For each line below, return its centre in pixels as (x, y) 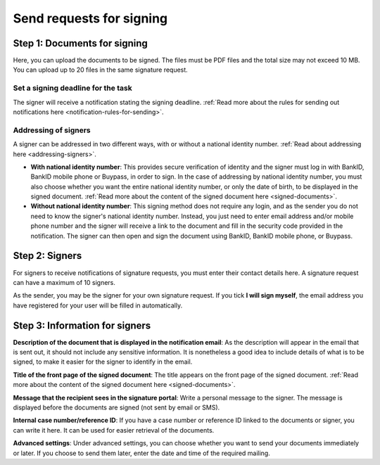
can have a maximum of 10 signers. (64, 282)
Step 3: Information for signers (82, 325)
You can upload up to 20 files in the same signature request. (100, 70)
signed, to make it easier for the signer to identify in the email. (103, 362)
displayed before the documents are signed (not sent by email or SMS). (116, 407)
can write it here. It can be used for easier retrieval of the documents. (114, 430)
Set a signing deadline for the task (73, 88)
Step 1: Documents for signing (80, 43)
